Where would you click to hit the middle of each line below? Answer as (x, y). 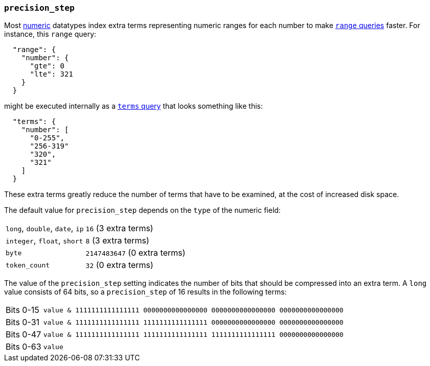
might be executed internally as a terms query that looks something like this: (133, 106)
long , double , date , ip (45, 228)
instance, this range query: (50, 34)
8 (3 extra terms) (117, 241)
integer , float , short (44, 241)
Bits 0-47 (24, 335)
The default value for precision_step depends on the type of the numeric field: (142, 210)
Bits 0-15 (22, 310)
